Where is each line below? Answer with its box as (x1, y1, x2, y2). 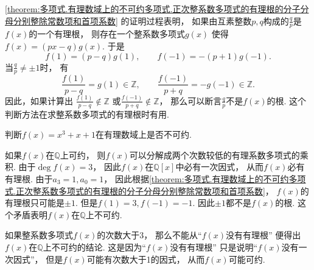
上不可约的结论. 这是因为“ (43, 240, 146, 253)
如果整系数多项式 (5, 229, 73, 241)
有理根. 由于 (5, 172, 53, 185)
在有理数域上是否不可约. (95, 128, 192, 141)
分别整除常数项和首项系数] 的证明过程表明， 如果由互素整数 (13, 14, 252, 27)
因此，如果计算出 (5, 94, 73, 107)
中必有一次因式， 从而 (175, 160, 264, 173)
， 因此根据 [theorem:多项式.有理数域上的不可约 (103, 172, 289, 185)
